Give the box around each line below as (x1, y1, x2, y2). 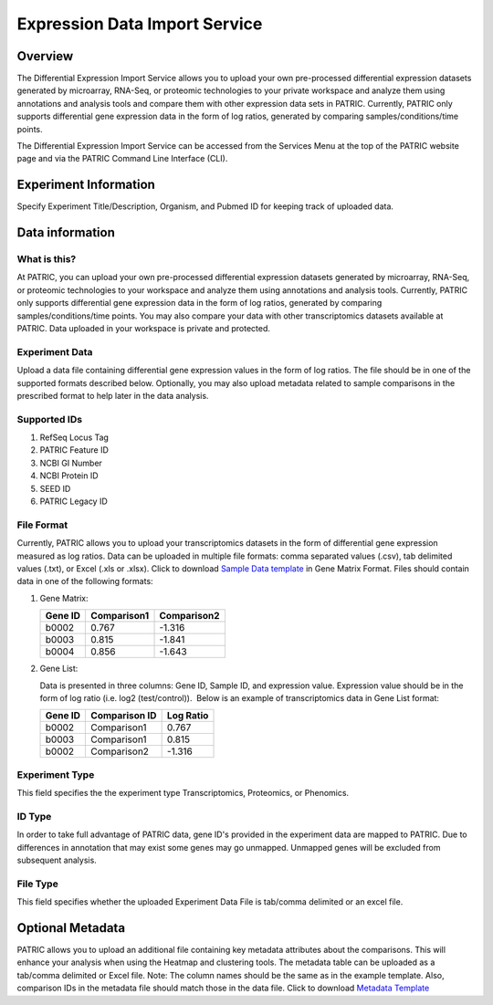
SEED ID (39, 483, 71, 494)
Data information (16, 225, 116, 241)
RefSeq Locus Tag (39, 432, 110, 443)
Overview (16, 48, 74, 64)
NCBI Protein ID (39, 470, 100, 481)
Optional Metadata (16, 920, 126, 936)
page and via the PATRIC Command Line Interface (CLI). (16, 153, 228, 164)
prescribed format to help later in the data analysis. (16, 390, 209, 401)
